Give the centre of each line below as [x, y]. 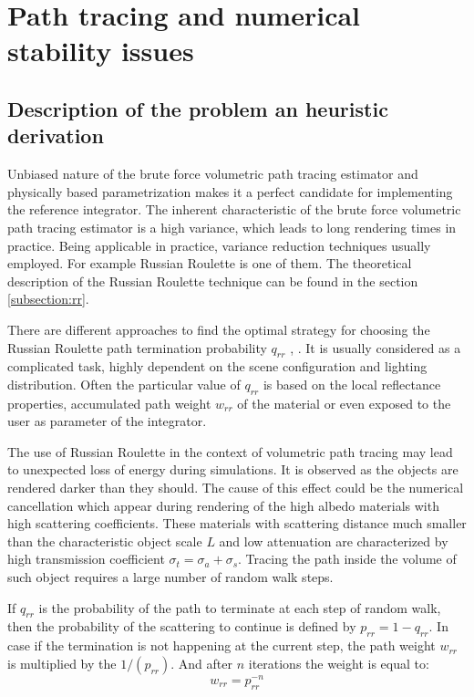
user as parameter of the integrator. [107, 421]
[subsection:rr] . [48, 299]
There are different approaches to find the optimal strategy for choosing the [219, 329]
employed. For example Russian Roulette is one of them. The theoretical [210, 263]
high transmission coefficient [86, 559]
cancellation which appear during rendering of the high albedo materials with [223, 505]
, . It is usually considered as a [376, 347]
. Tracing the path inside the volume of [347, 559]
